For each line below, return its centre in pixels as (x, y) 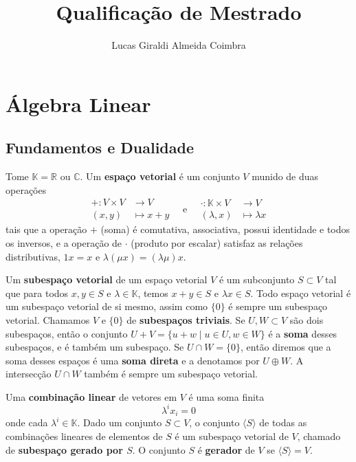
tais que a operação (46, 229)
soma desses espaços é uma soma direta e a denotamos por (133, 360)
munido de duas (285, 176)
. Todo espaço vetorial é (301, 293)
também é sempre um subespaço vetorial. (171, 374)
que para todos (37, 293)
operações (26, 189)
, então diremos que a (286, 347)
